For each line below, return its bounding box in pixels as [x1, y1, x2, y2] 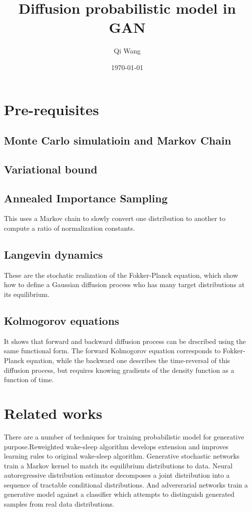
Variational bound [4, 161, 97, 176]
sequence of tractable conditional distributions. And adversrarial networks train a [4, 479, 248, 489]
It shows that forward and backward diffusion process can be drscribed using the [4, 336, 246, 346]
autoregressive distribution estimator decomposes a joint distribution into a [4, 470, 230, 480]
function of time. [4, 374, 54, 385]
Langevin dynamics [4, 247, 103, 262]
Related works [4, 403, 102, 423]
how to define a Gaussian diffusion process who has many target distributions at [4, 279, 245, 290]
